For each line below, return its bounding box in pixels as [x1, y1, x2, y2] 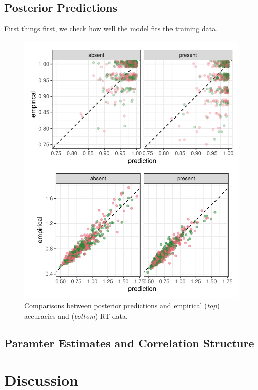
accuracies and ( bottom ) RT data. [24, 310, 128, 321]
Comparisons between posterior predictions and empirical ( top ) [24, 300, 220, 311]
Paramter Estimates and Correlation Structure [4, 335, 254, 350]
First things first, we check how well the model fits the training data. [4, 23, 218, 34]
